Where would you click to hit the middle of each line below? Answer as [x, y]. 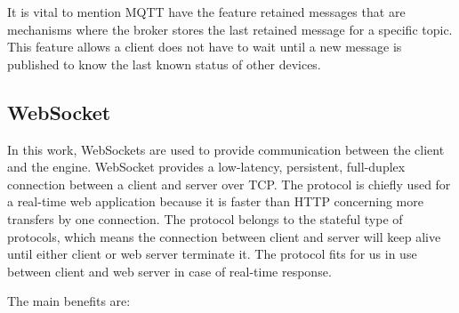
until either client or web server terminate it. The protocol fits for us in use [212, 254]
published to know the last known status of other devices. [164, 64]
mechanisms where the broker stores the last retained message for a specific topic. [230, 29]
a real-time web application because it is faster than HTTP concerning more [215, 201]
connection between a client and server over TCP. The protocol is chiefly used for [229, 184]
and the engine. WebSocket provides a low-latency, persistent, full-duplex [206, 167]
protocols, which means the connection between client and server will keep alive [224, 236]
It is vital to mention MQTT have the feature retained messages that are [206, 12]
